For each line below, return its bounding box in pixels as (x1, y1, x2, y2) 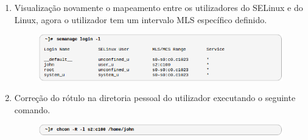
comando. (14, 103, 51, 116)
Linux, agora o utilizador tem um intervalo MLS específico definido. (14, 13, 267, 26)
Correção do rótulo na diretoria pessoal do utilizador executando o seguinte (14, 91, 296, 104)
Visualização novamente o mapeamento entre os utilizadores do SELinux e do (14, 1, 303, 13)
